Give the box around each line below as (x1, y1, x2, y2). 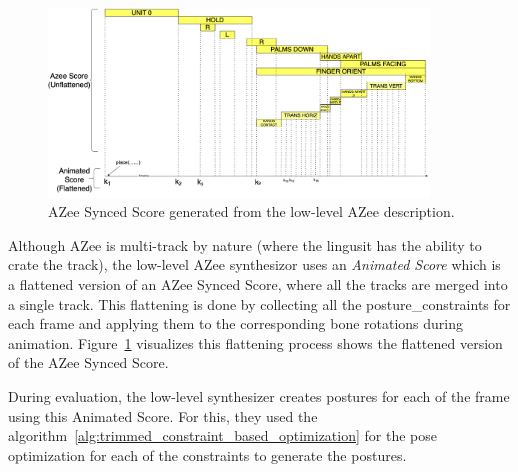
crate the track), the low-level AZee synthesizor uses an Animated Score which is (8, 254, 501, 275)
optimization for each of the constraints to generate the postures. (8, 444, 407, 465)
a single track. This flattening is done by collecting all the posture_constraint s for (8, 293, 511, 314)
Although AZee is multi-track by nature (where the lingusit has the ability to (8, 234, 482, 255)
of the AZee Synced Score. (8, 352, 169, 373)
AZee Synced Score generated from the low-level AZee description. (48, 201, 455, 222)
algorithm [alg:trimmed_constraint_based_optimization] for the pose (8, 425, 438, 446)
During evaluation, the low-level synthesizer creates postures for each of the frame (8, 386, 510, 407)
